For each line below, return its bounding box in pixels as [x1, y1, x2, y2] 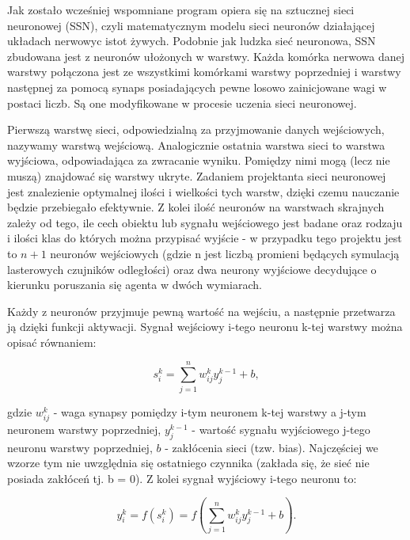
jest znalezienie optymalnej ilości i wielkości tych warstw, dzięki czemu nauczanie [7, 183, 400, 200]
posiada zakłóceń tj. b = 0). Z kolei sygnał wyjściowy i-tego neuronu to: [7, 470, 357, 486]
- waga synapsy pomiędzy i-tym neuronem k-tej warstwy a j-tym [53, 403, 366, 420]
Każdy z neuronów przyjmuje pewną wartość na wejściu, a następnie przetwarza [7, 302, 396, 319]
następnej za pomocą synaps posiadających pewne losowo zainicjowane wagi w [7, 78, 387, 95]
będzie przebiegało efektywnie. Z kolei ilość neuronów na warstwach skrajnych [7, 199, 385, 215]
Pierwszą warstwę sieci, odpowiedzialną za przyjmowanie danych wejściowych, [7, 121, 385, 138]
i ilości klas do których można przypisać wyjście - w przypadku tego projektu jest [7, 230, 402, 246]
